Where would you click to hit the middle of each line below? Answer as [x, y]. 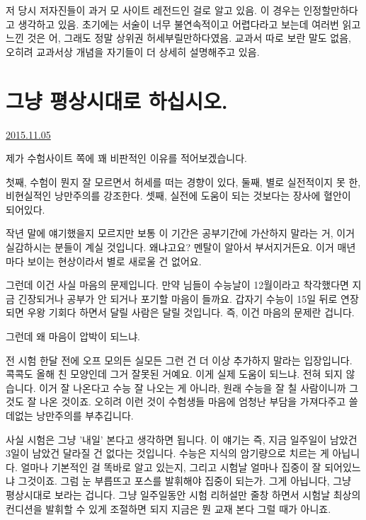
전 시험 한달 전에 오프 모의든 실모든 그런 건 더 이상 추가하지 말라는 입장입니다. [179, 360]
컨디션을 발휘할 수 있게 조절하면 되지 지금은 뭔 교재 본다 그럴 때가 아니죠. [168, 508]
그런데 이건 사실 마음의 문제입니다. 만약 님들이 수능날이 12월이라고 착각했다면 [177, 285]
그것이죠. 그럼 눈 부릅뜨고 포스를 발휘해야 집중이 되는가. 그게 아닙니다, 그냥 [184, 481]
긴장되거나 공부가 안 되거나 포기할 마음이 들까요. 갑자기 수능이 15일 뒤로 [178, 298]
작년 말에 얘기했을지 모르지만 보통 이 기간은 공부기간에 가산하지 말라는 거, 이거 [181, 233]
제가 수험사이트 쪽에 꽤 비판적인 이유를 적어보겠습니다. [126, 158]
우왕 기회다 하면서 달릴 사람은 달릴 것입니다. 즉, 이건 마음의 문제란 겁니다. [191, 312]
